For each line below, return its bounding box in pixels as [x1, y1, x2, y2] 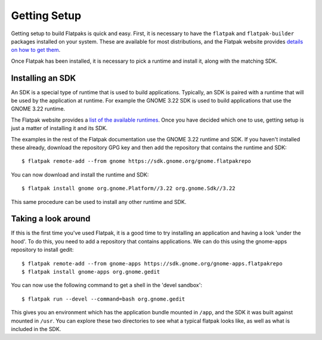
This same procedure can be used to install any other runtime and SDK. [11, 198, 187, 205]
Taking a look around [11, 214, 91, 224]
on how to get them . [11, 47, 61, 54]
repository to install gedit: [11, 246, 74, 254]
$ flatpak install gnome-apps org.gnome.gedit [21, 268, 160, 275]
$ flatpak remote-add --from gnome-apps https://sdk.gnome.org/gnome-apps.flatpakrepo [21, 260, 283, 267]
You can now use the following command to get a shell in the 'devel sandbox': [11, 282, 203, 289]
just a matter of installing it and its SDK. [11, 125, 108, 132]
